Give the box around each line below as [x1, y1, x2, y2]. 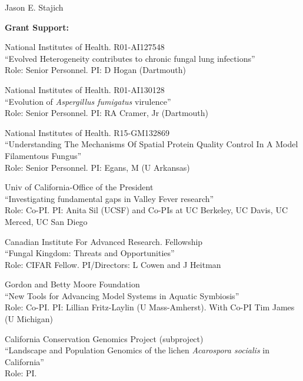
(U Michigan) [5, 313, 54, 325]
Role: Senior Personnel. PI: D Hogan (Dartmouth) [5, 64, 187, 76]
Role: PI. [5, 367, 37, 379]
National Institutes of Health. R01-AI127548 [5, 41, 165, 53]
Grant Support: [5, 21, 69, 33]
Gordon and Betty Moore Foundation [5, 278, 140, 290]
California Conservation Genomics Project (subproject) [5, 332, 204, 344]
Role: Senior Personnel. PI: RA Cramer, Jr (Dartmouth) [5, 107, 209, 119]
